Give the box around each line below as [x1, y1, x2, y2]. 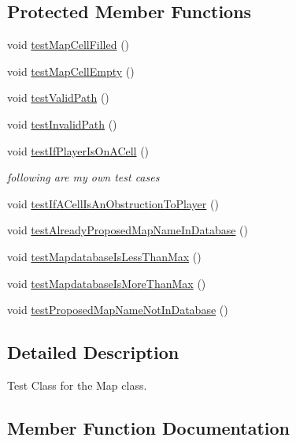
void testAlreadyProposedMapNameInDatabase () [7, 222, 249, 238]
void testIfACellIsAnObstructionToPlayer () [7, 195, 219, 211]
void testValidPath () [7, 89, 109, 106]
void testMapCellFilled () [7, 36, 130, 53]
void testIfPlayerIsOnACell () [7, 142, 150, 159]
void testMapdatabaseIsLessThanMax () [7, 248, 202, 264]
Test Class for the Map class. [7, 376, 147, 393]
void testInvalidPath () [7, 115, 117, 132]
